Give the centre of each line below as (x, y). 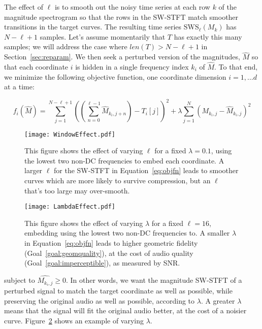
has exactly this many (208, 36)
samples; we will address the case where (66, 46)
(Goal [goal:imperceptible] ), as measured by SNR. (102, 263)
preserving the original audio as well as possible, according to (100, 300)
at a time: (19, 87)
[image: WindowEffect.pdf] (70, 134)
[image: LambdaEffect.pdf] (70, 207)
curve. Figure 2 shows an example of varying (74, 320)
